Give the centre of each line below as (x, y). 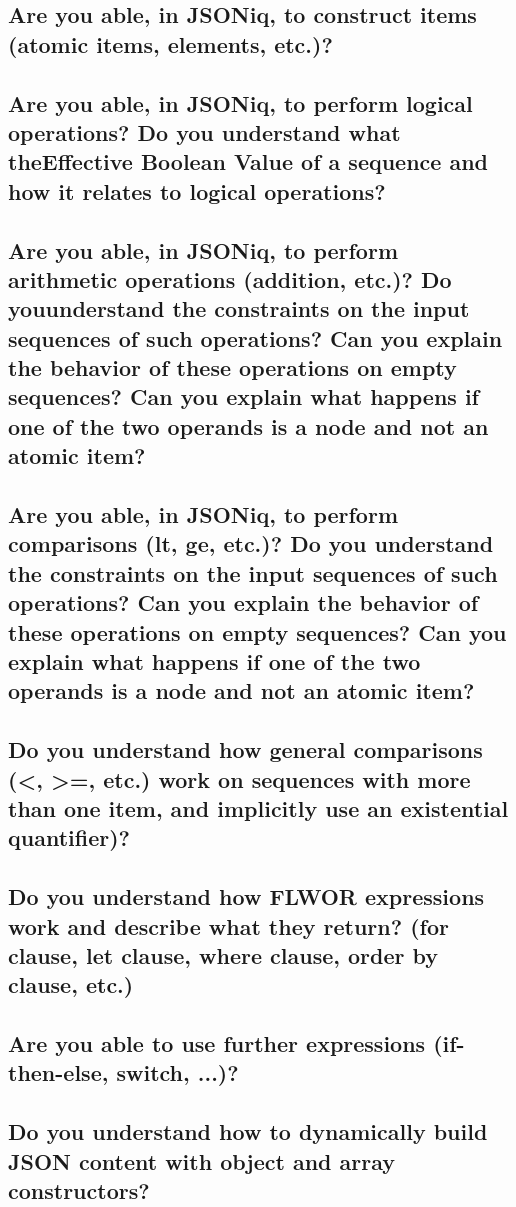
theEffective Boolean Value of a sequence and (248, 161)
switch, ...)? (177, 1072)
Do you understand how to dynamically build (248, 1131)
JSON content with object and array (202, 1160)
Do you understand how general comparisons (245, 749)
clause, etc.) (71, 984)
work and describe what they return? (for (228, 925)
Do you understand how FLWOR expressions (246, 896)
